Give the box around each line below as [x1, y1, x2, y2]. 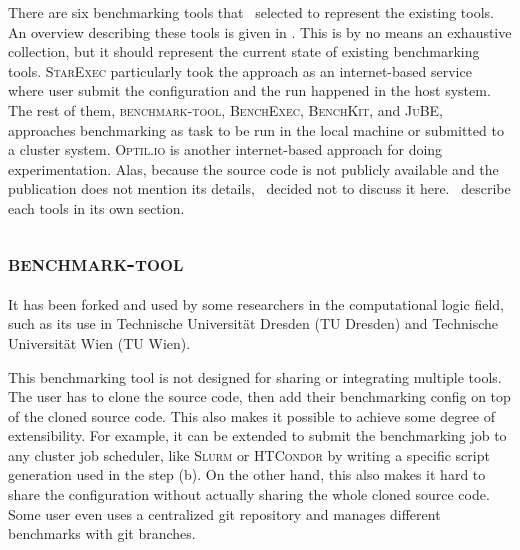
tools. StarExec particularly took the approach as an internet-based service [8, 60, 472, 81]
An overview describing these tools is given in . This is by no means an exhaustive [8, 21, 512, 42]
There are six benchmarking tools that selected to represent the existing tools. [8, 2, 494, 22]
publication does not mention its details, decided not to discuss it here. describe [8, 178, 511, 199]
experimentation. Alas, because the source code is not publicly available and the [8, 158, 499, 179]
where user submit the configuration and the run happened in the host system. [8, 80, 491, 101]
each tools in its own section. [8, 197, 185, 218]
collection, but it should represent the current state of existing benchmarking [8, 41, 480, 62]
